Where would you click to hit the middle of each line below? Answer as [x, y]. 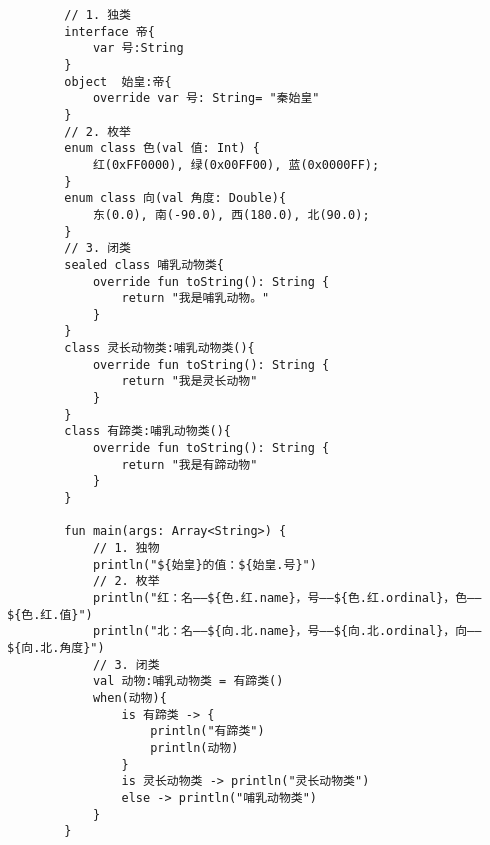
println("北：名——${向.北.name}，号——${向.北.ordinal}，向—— [287, 631]
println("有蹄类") [207, 731]
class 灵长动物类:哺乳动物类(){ [159, 348]
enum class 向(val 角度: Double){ [175, 198]
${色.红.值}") [50, 614]
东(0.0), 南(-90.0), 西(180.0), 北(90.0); [231, 214]
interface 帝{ [109, 31]
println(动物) [194, 747]
